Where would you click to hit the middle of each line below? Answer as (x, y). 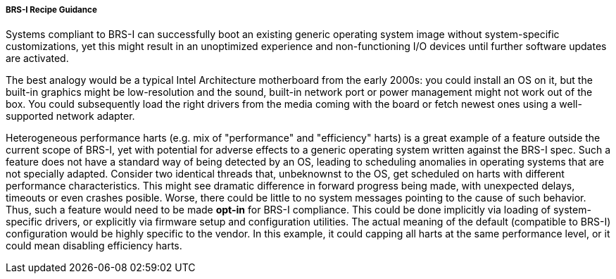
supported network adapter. (70, 116)
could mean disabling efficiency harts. (94, 246)
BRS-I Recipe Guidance (51, 10)
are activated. (37, 58)
